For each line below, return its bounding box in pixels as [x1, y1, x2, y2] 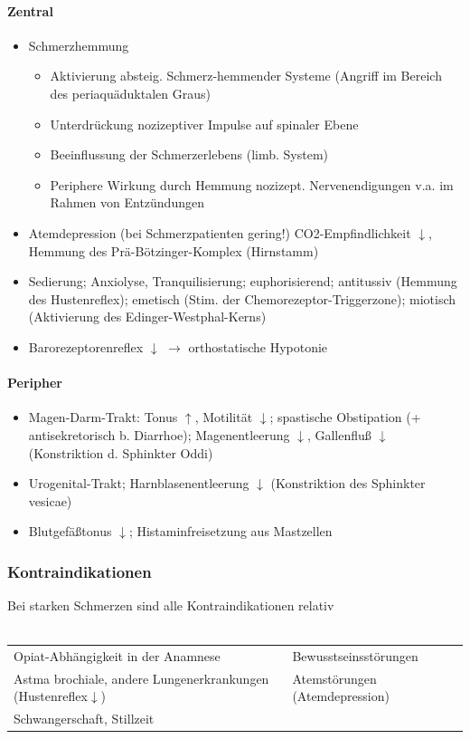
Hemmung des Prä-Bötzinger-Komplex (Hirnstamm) [28, 241, 319, 260]
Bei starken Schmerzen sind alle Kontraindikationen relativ [7, 596, 334, 615]
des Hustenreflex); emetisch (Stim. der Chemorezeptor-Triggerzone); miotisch [28, 289, 456, 308]
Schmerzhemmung [28, 35, 129, 54]
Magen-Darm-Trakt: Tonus [28, 408, 178, 427]
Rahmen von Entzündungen [50, 193, 204, 212]
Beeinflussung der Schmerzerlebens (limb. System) [50, 145, 329, 164]
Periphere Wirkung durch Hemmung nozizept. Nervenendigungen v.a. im [50, 175, 454, 194]
